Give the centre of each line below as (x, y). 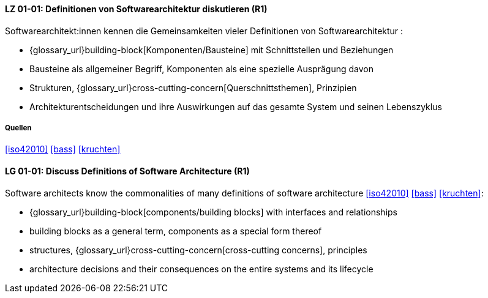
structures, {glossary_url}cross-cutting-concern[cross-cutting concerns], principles (198, 250)
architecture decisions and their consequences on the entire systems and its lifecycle (201, 269)
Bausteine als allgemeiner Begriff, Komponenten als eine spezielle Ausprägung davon (201, 69)
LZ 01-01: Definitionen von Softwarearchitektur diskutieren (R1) (136, 9)
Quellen (18, 128)
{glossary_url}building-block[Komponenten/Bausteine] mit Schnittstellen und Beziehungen (212, 50)
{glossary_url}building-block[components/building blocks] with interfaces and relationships (213, 212)
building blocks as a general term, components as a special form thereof (176, 231)
